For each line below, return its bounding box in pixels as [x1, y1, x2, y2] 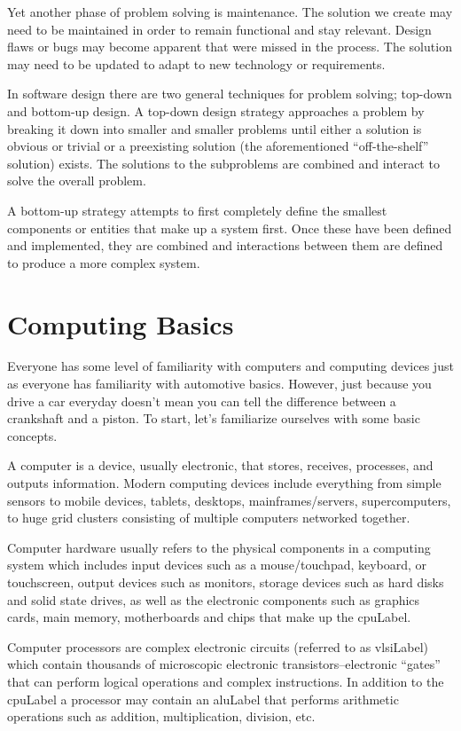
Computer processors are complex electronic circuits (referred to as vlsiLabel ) [7, 637, 429, 656]
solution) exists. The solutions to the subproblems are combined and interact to [7, 153, 440, 172]
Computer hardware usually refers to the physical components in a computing [7, 538, 431, 556]
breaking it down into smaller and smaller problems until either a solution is [7, 119, 422, 138]
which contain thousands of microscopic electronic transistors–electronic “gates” [7, 655, 441, 673]
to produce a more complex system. [7, 253, 200, 271]
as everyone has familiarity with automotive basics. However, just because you [7, 374, 432, 393]
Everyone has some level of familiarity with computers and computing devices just [7, 357, 454, 375]
